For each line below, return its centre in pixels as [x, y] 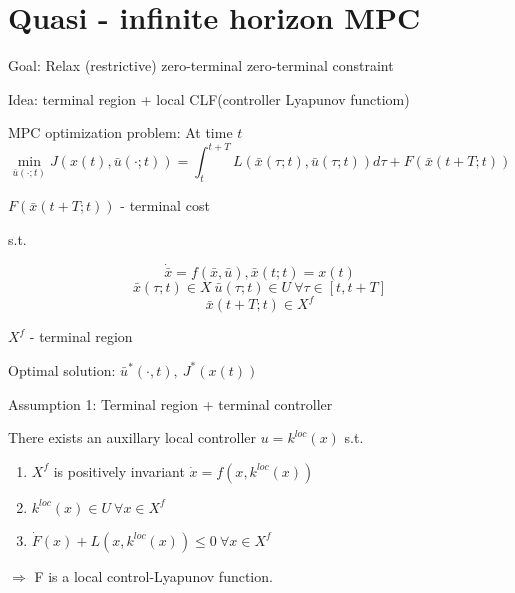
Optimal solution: [62, 369]
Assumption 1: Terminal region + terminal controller [170, 403]
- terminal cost [165, 205]
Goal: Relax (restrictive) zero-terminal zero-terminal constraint [201, 65]
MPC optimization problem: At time [120, 132]
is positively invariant [119, 470]
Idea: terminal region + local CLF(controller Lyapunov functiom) [209, 98]
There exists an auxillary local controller [132, 437]
